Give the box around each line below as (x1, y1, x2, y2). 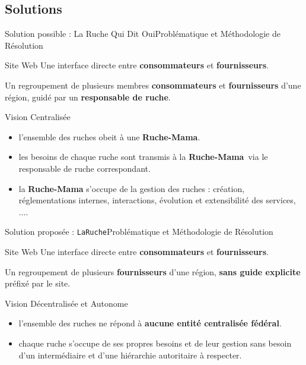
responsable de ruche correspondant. (18, 162, 151, 174)
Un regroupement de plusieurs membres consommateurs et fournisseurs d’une (5, 78, 301, 91)
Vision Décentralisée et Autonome (5, 297, 128, 309)
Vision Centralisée (5, 111, 71, 123)
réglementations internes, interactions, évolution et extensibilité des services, (18, 194, 296, 206)
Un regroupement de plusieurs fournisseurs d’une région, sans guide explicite (5, 265, 301, 278)
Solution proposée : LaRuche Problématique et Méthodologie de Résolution (5, 225, 273, 238)
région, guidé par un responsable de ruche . (5, 90, 171, 103)
